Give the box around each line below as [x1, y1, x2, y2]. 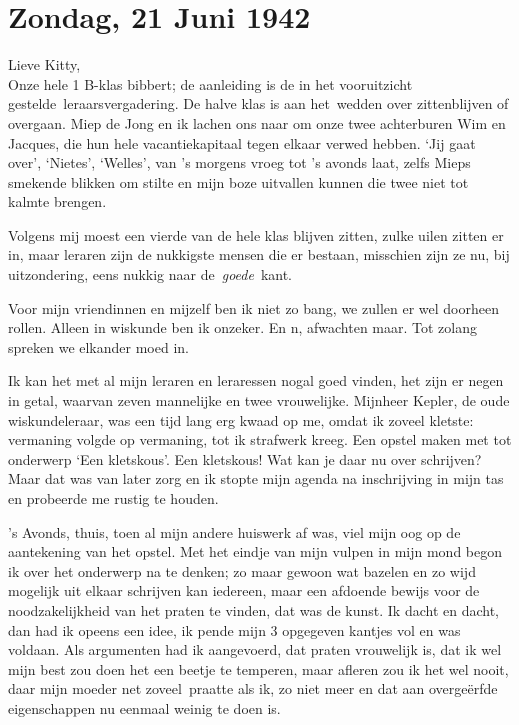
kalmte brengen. [8, 191, 107, 212]
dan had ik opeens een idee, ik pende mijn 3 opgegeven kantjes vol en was [8, 619, 461, 640]
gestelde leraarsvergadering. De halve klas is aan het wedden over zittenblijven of [8, 93, 509, 114]
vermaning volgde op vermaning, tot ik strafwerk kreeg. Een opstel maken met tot [8, 429, 512, 450]
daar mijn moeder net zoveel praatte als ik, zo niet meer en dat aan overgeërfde [8, 678, 498, 699]
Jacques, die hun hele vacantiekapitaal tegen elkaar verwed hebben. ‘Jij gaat [8, 132, 476, 153]
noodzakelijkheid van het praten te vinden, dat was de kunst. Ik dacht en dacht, [8, 599, 499, 620]
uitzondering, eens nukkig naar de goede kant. [8, 264, 293, 285]
